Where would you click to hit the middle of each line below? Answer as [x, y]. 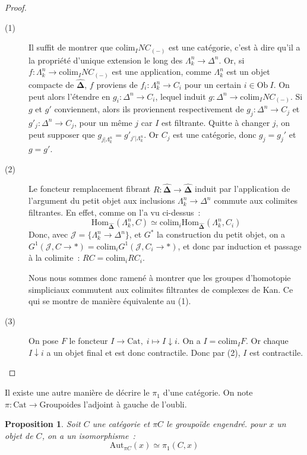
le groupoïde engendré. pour [216, 424]
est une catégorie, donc [215, 135]
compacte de [51, 85]
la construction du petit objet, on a [221, 234]
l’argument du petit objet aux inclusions [102, 200]
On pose [44, 341]
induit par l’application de [243, 189]
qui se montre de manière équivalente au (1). [110, 301]
